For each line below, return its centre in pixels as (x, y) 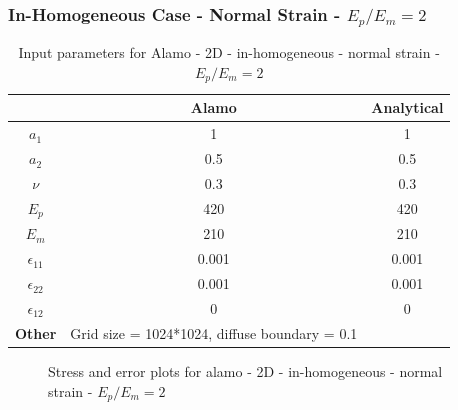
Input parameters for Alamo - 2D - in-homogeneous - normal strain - (229, 52)
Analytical (407, 107)
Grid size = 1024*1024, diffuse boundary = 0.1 (214, 332)
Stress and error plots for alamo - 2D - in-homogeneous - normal (245, 370)
